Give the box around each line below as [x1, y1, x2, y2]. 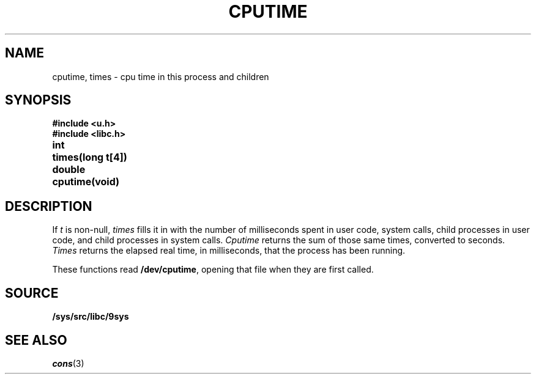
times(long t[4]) [52, 151, 127, 164]
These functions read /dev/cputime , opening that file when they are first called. [52, 264, 374, 275]
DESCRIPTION [5, 198, 92, 214]
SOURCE [5, 285, 59, 301]
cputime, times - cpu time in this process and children [52, 71, 269, 82]
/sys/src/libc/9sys [52, 311, 129, 322]
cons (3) [52, 358, 84, 369]
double [52, 163, 86, 176]
